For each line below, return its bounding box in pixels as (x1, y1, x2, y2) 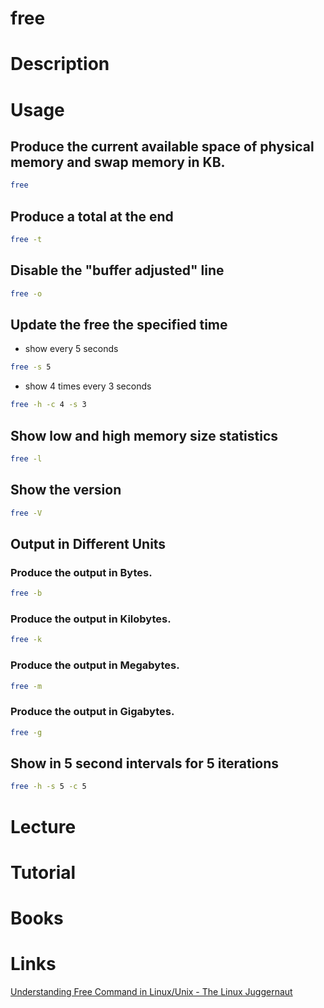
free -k (10, 635, 43, 645)
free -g (10, 727, 43, 737)
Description (10, 53, 110, 76)
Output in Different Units (10, 535, 167, 552)
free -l (10, 454, 43, 464)
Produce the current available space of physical (10, 138, 315, 155)
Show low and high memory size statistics (10, 427, 279, 444)
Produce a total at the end (10, 208, 174, 225)
